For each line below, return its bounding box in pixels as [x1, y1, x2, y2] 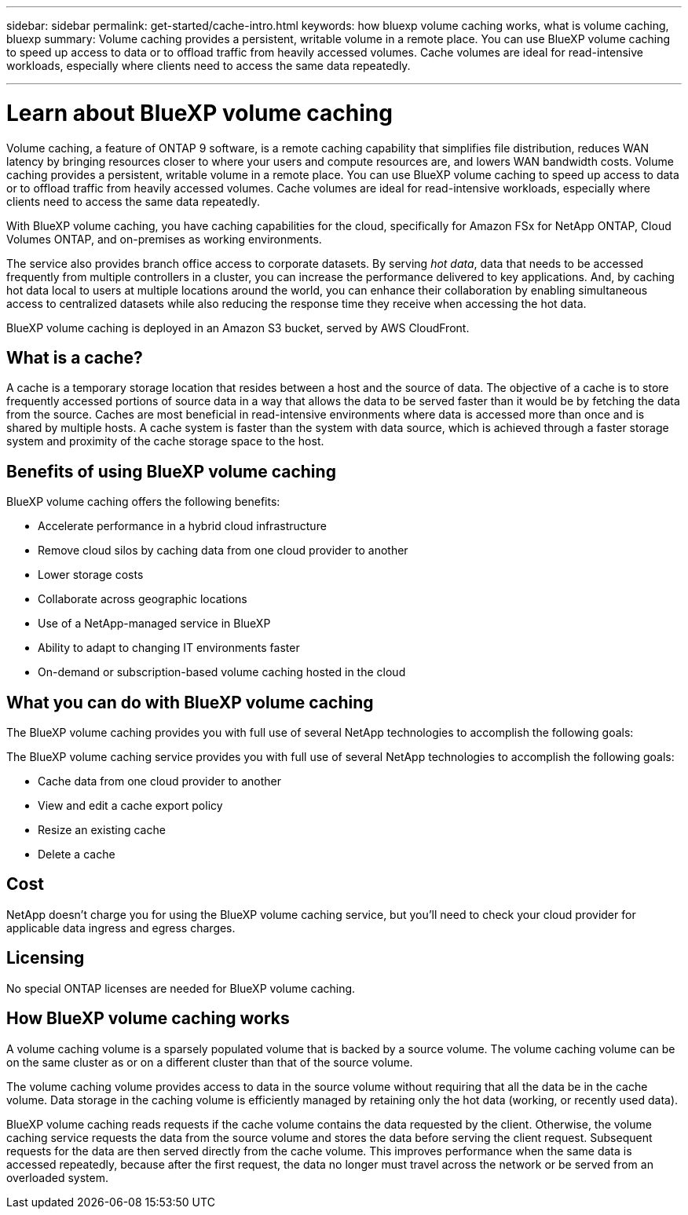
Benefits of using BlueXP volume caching [6, 461, 336, 481]
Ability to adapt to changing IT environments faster [38, 641, 300, 655]
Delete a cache [38, 847, 115, 862]
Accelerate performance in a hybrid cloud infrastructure [38, 519, 327, 533]
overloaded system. [6, 1170, 108, 1184]
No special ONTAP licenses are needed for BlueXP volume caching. [6, 981, 356, 995]
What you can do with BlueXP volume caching [6, 692, 374, 712]
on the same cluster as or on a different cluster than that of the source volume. [6, 1055, 413, 1069]
